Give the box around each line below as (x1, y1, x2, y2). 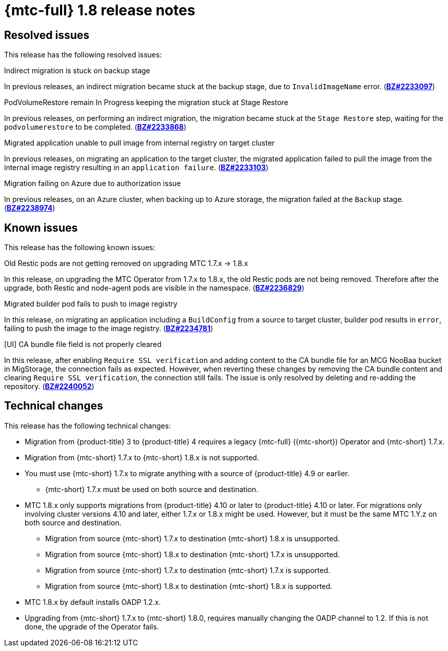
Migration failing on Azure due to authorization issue (4, 179, 181, 188)
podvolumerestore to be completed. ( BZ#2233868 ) (4, 123, 187, 132)
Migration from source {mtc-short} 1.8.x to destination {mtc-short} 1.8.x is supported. (45, 581, 333, 591)
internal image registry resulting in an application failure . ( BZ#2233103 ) (4, 163, 268, 172)
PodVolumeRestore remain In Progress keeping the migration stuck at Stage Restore (4, 98, 288, 107)
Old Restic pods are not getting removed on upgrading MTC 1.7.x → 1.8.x (4, 259, 248, 268)
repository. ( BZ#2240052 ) (4, 382, 94, 391)
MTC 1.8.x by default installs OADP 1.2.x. (25, 597, 161, 606)
